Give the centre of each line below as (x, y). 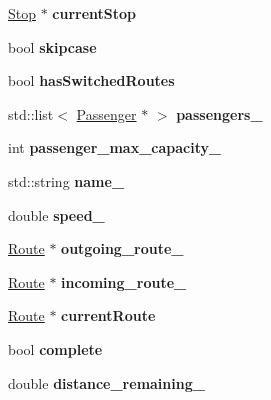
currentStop (94, 13)
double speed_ (56, 214)
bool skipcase (52, 46)
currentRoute (108, 315)
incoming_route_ (124, 281)
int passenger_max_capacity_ (115, 147)
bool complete (55, 348)
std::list (31, 113)
